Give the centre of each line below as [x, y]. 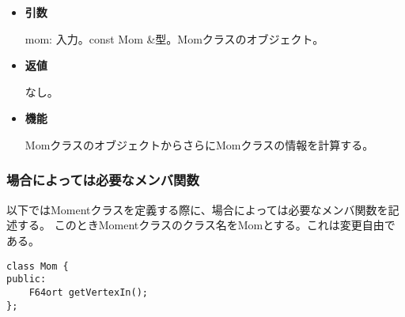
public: [26, 279]
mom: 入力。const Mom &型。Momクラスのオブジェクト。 [174, 38]
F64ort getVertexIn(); [88, 292]
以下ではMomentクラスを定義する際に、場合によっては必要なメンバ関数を [197, 209]
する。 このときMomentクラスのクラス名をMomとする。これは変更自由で [206, 225]
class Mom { [38, 266]
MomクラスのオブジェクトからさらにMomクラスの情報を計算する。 [199, 144]
